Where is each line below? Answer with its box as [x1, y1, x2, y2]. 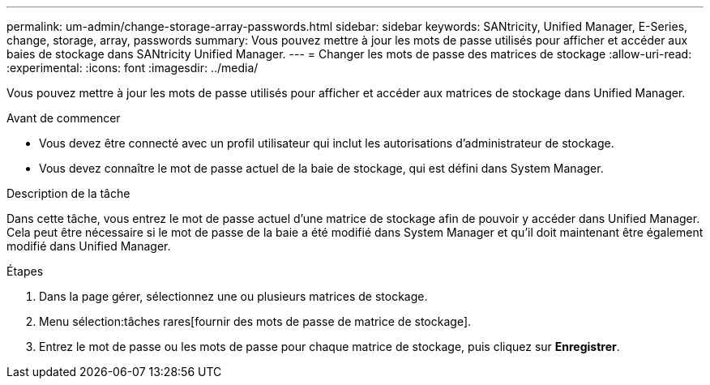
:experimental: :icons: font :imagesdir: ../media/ [6, 61, 259, 75]
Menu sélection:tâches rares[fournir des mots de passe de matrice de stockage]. [39, 314, 472, 328]
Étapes [6, 264, 44, 278]
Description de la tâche [6, 186, 130, 200]
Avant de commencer [6, 111, 121, 125]
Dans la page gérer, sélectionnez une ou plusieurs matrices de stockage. [39, 289, 428, 303]
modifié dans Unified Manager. [6, 239, 171, 253]
